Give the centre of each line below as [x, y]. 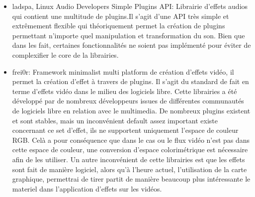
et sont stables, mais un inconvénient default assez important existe [115, 120]
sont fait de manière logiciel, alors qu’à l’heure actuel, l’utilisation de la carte [129, 169]
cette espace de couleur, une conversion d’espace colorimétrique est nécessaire [130, 149]
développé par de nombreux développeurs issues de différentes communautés [128, 101]
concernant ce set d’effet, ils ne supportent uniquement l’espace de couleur [125, 130]
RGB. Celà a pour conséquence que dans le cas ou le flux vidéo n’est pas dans [131, 140]
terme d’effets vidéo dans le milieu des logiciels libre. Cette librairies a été [125, 91]
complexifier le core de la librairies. [65, 54]
